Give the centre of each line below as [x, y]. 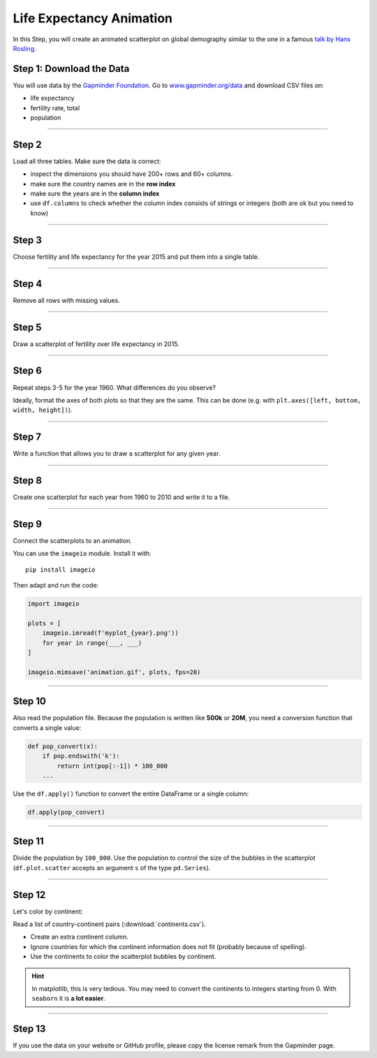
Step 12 [29, 894]
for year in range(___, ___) [92, 643]
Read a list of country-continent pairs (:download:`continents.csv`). [109, 924]
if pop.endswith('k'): [81, 756]
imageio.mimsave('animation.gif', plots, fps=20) [114, 672]
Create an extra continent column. [79, 937]
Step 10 [30, 701]
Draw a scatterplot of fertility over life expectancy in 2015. [96, 344]
